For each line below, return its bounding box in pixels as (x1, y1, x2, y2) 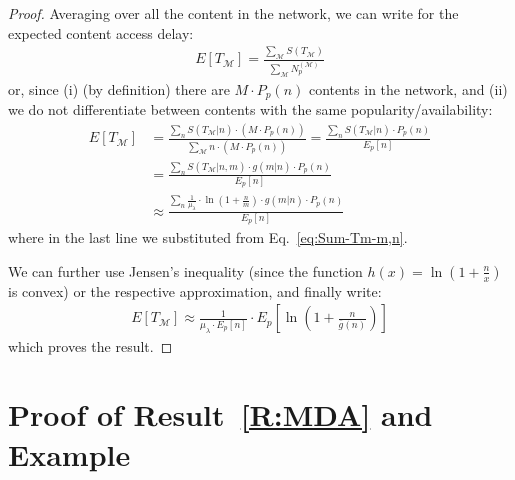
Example (8, 433, 131, 474)
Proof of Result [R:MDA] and (8, 394, 433, 435)
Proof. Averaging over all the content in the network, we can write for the (8, 3, 459, 23)
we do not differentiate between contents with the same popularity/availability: (8, 99, 493, 120)
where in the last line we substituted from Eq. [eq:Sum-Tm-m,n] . (8, 227, 408, 248)
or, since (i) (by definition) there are (8, 78, 230, 99)
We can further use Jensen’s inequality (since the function (8, 260, 363, 281)
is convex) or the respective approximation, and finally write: (8, 280, 382, 301)
